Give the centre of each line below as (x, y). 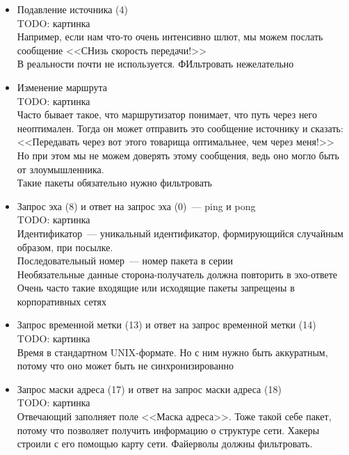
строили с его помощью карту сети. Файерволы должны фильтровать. (165, 444)
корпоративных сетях (62, 301)
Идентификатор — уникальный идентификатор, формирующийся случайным (180, 233)
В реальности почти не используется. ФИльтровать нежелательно (155, 64)
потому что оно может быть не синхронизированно (125, 366)
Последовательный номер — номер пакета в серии (125, 261)
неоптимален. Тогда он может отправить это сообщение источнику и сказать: (180, 128)
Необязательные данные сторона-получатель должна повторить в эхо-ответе (177, 274)
